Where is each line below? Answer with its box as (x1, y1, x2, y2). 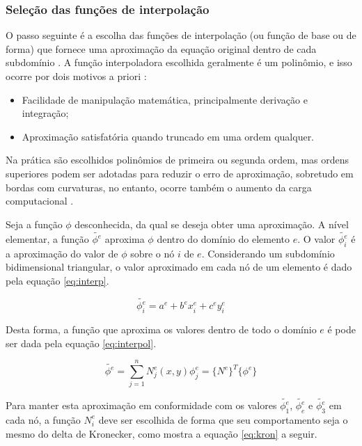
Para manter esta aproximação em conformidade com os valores (6, 398, 277, 413)
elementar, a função (6, 232, 89, 246)
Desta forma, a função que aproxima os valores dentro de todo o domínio (6, 322, 317, 337)
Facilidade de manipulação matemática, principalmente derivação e (22, 92, 308, 106)
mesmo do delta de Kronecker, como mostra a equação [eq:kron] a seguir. (6, 426, 317, 440)
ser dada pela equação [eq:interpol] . (6, 335, 157, 350)
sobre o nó (130, 246, 175, 260)
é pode (327, 322, 356, 337)
